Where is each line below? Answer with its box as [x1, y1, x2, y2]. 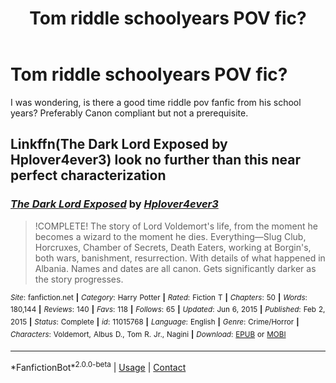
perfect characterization [10, 167, 167, 184]
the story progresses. [34, 273, 124, 285]
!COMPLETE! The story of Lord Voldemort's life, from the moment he [34, 220, 318, 232]
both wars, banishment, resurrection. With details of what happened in [34, 252, 326, 264]
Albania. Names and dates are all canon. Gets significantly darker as [34, 262, 317, 274]
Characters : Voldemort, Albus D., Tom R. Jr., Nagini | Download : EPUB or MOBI [10, 329, 287, 339]
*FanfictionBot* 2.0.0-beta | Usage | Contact [10, 360, 187, 373]
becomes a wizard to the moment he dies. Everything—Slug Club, [34, 230, 307, 242]
